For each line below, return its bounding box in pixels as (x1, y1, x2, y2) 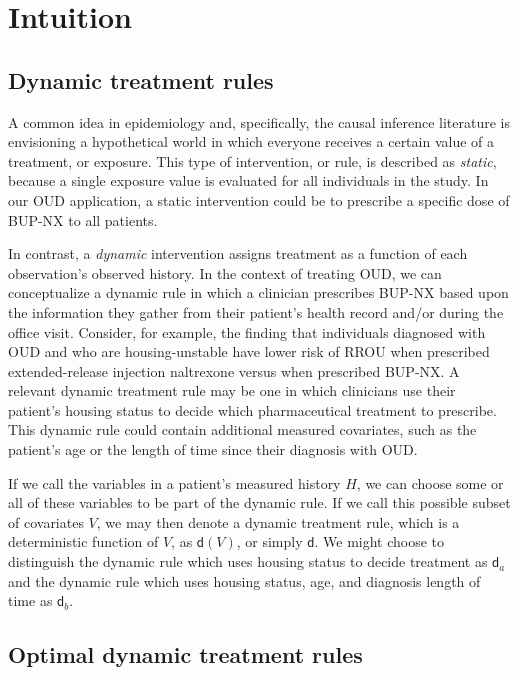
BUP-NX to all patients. (8, 209, 158, 230)
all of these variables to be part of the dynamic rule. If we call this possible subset (8, 492, 511, 513)
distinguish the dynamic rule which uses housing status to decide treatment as (8, 551, 488, 572)
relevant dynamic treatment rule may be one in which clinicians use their (8, 380, 456, 401)
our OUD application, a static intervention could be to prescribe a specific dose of (8, 189, 510, 210)
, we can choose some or (356, 472, 504, 493)
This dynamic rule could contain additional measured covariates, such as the (8, 419, 477, 440)
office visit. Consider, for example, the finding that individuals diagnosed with (8, 321, 486, 342)
